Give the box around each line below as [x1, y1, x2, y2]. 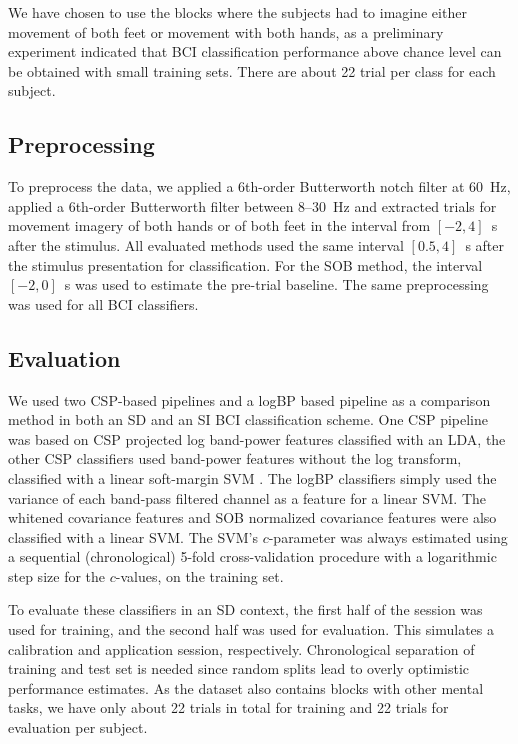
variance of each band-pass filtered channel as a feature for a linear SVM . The [8, 487, 486, 508]
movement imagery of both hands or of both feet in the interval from [8, 215, 431, 236]
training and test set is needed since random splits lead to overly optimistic [8, 658, 470, 679]
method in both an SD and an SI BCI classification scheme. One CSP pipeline [8, 409, 488, 430]
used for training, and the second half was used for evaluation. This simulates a [8, 619, 494, 640]
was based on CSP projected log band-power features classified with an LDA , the [8, 428, 506, 449]
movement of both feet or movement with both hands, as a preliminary [8, 21, 444, 42]
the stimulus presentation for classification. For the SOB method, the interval [8, 254, 483, 275]
